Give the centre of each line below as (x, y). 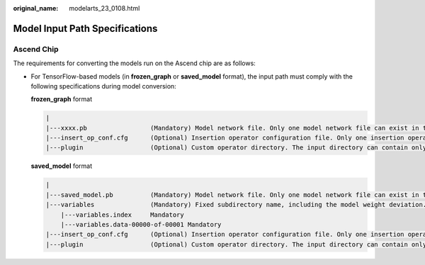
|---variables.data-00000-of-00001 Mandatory (141, 225)
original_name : (36, 8)
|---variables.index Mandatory (122, 215)
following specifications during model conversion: (103, 86)
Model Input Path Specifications (85, 28)
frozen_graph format (62, 99)
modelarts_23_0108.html (104, 8)
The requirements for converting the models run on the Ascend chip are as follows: (135, 63)
